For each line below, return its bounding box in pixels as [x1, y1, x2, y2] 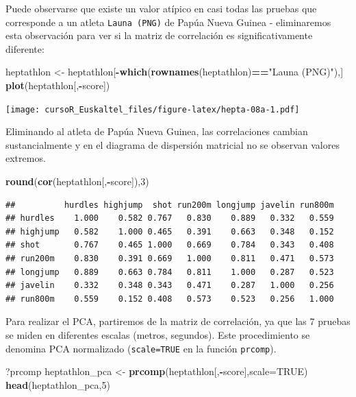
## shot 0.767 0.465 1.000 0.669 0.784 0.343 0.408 [5, 240, 334, 250]
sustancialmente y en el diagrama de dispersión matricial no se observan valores [5, 137, 340, 152]
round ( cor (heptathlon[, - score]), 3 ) [5, 174, 149, 189]
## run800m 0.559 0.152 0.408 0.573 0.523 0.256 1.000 [5, 293, 334, 304]
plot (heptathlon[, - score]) [5, 78, 110, 93]
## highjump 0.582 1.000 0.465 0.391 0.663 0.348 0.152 [5, 226, 334, 237]
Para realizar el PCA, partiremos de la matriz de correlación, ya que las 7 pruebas [5, 314, 351, 328]
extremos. [5, 151, 46, 165]
